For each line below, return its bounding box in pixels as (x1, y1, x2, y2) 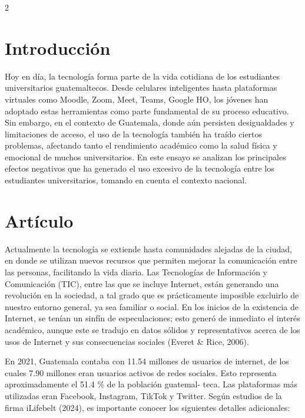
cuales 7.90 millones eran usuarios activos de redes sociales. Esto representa (5, 366, 277, 378)
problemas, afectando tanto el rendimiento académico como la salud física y (5, 139, 277, 152)
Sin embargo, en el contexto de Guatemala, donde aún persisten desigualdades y (5, 116, 294, 129)
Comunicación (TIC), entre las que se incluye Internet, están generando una (5, 277, 279, 289)
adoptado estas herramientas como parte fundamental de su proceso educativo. (5, 104, 289, 117)
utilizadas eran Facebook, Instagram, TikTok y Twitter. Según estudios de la (5, 389, 282, 401)
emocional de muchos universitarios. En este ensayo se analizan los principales (5, 150, 286, 163)
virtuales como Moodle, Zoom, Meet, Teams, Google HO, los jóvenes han (5, 93, 268, 105)
